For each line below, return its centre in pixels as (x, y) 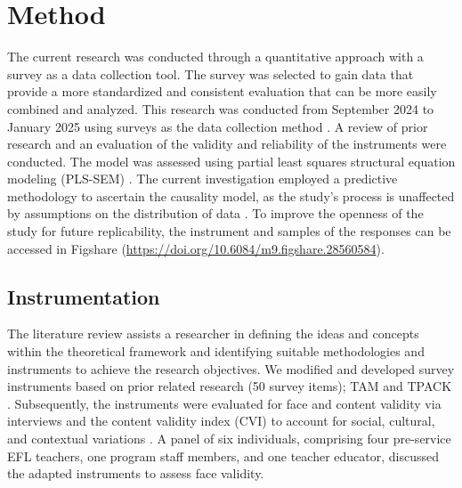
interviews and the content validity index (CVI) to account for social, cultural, (221, 421)
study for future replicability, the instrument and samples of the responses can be (229, 231)
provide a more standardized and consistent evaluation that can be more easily (222, 91)
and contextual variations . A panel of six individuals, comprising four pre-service (229, 439)
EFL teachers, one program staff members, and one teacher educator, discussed (223, 455)
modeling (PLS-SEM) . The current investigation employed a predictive (203, 179)
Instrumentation (84, 296)
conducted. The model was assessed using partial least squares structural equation (231, 161)
